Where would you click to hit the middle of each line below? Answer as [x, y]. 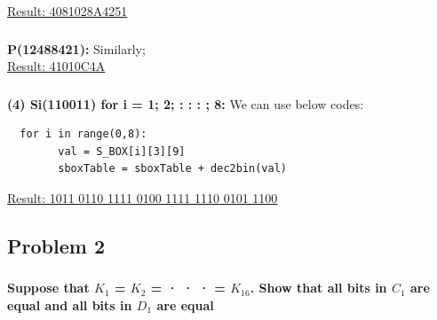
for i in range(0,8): [83, 134]
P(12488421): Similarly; [76, 48]
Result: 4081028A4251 [68, 11]
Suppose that [48, 288]
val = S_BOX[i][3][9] [122, 151]
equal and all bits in [70, 304]
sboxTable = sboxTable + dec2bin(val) [172, 169]
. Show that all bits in [318, 288]
